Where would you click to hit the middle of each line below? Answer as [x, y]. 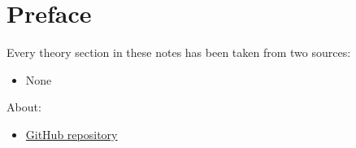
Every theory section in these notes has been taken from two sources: [179, 52]
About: [24, 107]
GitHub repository [72, 134]
